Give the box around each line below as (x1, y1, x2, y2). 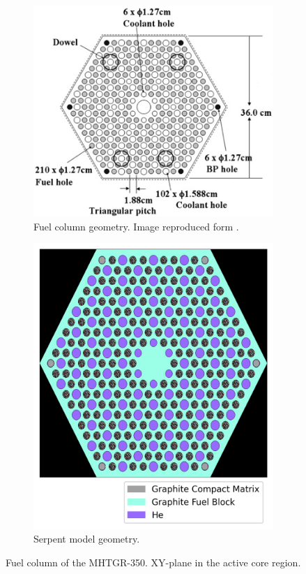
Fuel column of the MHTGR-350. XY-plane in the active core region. (6, 555, 301, 569)
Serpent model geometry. (33, 531, 140, 546)
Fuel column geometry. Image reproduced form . (33, 219, 239, 233)
